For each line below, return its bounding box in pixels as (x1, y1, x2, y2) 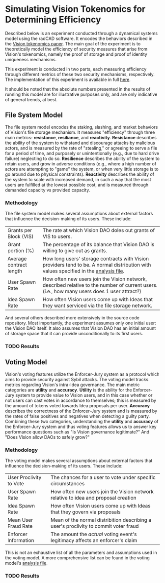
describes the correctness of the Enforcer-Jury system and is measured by (5, 408, 158, 414)
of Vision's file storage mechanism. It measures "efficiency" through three (5, 129, 155, 135)
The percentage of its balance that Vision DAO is (42, 241, 155, 248)
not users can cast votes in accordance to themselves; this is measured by (5, 397, 156, 403)
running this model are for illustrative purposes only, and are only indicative (5, 91, 158, 97)
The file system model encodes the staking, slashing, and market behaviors (5, 124, 158, 130)
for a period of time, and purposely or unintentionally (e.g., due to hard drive (5, 150, 160, 156)
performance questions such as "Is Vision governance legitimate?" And (5, 428, 150, 435)
